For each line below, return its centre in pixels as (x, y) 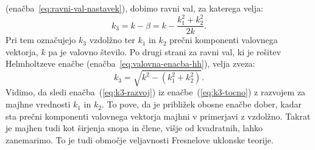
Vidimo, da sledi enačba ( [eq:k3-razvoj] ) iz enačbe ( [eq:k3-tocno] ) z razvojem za (156, 92)
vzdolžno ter (112, 40)
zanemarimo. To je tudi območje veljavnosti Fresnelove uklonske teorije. (140, 139)
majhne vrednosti (38, 104)
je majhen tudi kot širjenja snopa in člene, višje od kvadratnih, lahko (134, 128)
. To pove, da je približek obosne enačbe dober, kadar (201, 104)
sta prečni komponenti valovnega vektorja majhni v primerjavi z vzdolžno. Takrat (158, 116)
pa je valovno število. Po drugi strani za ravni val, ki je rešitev (165, 51)
